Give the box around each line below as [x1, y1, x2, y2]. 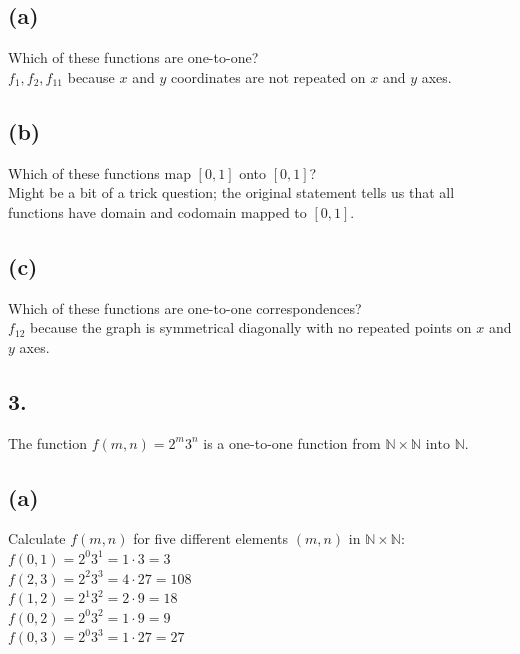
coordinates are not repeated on [170, 66, 366, 87]
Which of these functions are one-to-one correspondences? [8, 297, 362, 318]
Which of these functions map [8, 162, 191, 183]
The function [8, 432, 87, 453]
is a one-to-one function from [203, 432, 381, 453]
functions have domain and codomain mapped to [8, 201, 307, 222]
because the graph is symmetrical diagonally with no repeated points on [30, 317, 472, 338]
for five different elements [133, 528, 289, 549]
